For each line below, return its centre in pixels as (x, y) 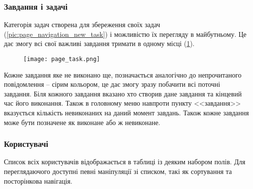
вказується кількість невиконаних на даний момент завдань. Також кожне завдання (126, 113)
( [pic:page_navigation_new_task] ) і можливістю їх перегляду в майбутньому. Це (125, 34)
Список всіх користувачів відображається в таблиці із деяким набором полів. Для (125, 162)
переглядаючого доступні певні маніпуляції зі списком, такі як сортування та (118, 171)
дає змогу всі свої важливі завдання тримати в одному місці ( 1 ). (99, 43)
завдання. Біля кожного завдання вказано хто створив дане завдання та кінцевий (123, 93)
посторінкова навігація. (38, 181)
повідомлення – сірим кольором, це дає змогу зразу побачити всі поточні (112, 84)
